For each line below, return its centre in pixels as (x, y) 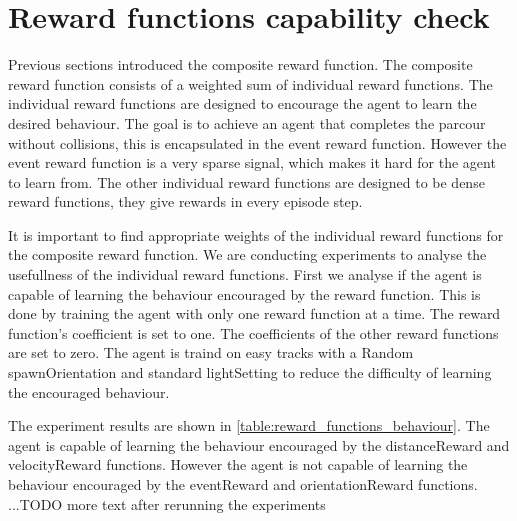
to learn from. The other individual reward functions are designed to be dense (246, 181)
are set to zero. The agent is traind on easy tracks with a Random (211, 352)
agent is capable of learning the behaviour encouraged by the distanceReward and (259, 444)
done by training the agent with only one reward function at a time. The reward (254, 313)
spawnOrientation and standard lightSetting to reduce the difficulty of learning (250, 372)
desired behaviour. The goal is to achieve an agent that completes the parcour (247, 122)
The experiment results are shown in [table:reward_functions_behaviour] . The (249, 425)
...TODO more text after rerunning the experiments (167, 503)
